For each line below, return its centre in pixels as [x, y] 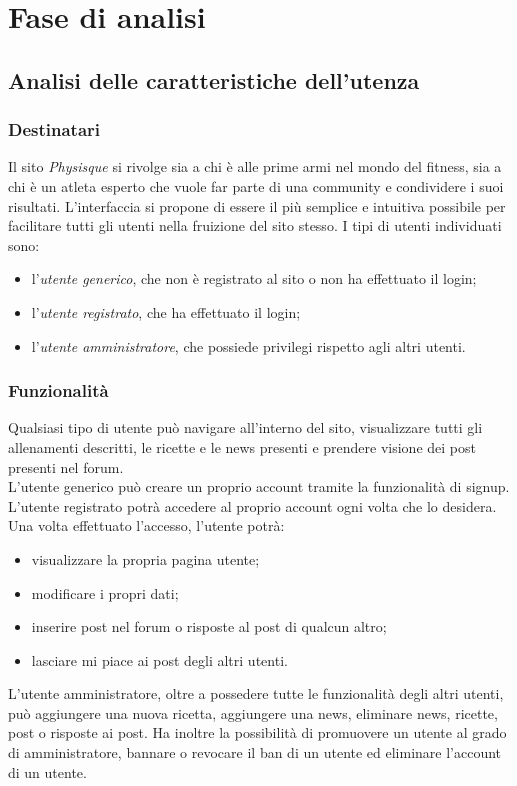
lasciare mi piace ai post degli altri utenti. [159, 659]
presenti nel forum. [66, 466]
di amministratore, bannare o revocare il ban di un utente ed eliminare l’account [255, 752]
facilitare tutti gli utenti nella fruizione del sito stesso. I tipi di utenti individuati [255, 225]
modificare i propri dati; [105, 592]
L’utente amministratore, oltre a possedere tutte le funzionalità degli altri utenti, [256, 693]
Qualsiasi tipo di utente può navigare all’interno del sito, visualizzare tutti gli [245, 427]
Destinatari [54, 129]
